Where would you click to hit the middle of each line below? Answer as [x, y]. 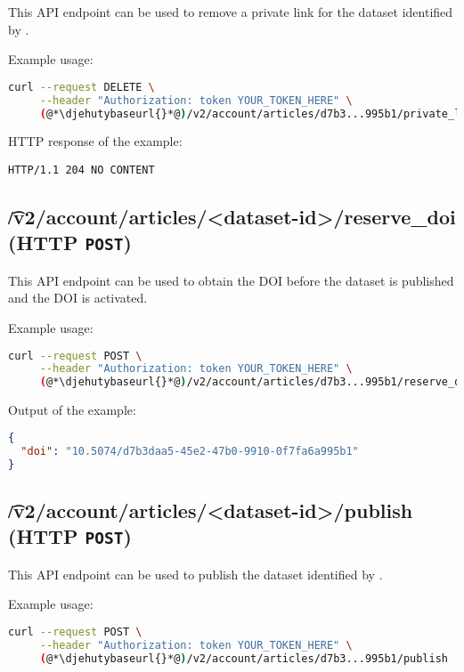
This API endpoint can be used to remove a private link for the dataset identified [231, 12]
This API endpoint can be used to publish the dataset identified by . [195, 574]
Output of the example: [72, 410]
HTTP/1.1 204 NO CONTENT [81, 170]
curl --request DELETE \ [81, 87]
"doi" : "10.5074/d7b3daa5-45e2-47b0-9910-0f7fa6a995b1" [190, 451]
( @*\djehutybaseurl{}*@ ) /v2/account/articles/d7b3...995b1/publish [244, 658]
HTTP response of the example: [95, 141]
